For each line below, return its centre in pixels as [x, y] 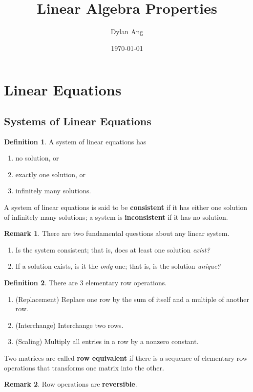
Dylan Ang [127, 32]
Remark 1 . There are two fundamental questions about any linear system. [117, 233]
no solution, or [37, 158]
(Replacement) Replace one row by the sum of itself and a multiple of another [132, 299]
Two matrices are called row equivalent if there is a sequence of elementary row [126, 358]
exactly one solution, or [51, 174]
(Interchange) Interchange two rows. [69, 325]
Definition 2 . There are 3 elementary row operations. [85, 283]
